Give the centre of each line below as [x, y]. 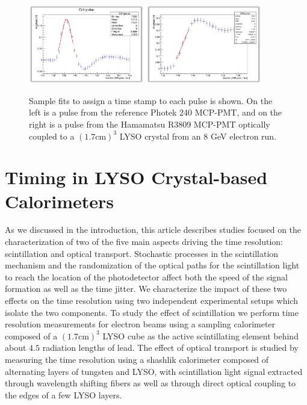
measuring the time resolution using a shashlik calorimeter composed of [137, 359]
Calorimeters [59, 201]
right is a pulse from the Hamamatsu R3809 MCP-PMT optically [150, 124]
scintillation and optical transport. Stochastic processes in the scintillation [142, 253]
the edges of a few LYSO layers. [64, 394]
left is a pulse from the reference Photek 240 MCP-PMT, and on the [156, 112]
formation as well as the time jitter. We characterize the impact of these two [146, 289]
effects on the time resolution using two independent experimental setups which [151, 301]
